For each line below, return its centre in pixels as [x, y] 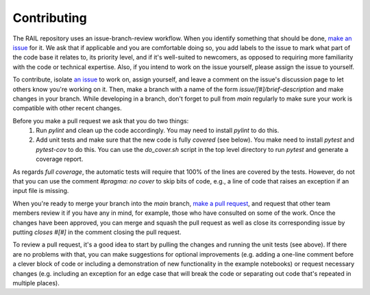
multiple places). [36, 283]
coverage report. [60, 159]
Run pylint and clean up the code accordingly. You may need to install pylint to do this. [158, 131]
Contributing [50, 18]
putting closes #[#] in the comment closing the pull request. [97, 232]
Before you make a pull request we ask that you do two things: [101, 120]
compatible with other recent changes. [67, 108]
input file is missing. [41, 191]
